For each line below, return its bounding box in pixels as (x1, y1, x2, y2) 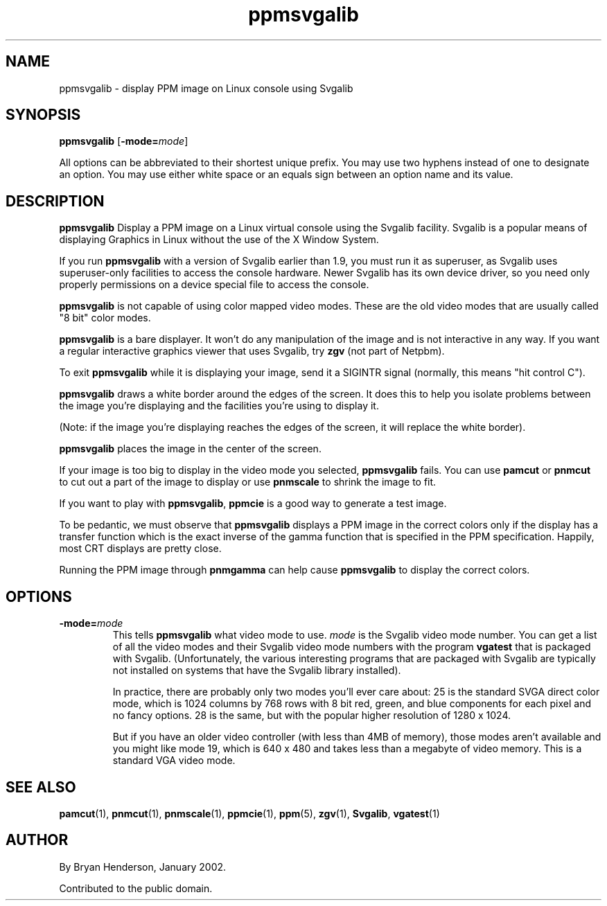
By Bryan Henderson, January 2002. (59, 860, 227, 873)
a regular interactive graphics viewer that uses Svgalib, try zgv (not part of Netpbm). (59, 345, 445, 357)
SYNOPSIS (6, 106, 81, 124)
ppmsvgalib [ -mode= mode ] (59, 135, 188, 148)
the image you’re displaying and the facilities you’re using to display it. (59, 400, 379, 412)
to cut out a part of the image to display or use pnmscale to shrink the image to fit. (59, 476, 437, 488)
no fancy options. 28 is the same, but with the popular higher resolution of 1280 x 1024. (112, 709, 511, 722)
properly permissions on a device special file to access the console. (59, 278, 369, 291)
